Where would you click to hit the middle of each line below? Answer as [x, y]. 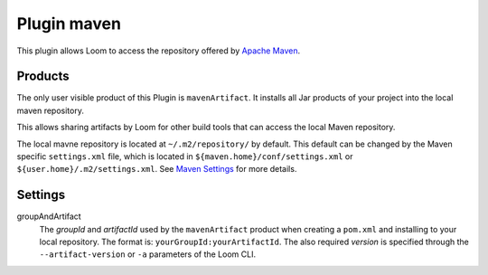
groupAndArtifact [49, 216]
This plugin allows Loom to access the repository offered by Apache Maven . [159, 51]
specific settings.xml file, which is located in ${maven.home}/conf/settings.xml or [185, 156]
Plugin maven [69, 24]
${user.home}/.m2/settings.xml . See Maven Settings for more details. [157, 169]
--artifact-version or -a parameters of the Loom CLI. [148, 254]
